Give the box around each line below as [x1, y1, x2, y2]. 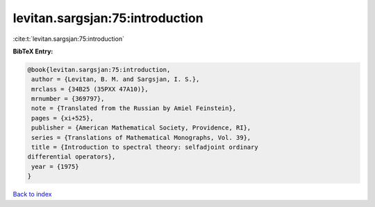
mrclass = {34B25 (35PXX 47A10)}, [31, 85, 149, 93]
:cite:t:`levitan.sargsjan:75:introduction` [12, 35, 125, 43]
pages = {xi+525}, [31, 114, 94, 122]
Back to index [12, 190, 52, 199]
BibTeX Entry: [12, 47, 53, 55]
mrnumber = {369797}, [31, 95, 105, 103]
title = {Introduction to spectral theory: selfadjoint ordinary [31, 143, 258, 152]
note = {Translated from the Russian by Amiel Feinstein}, [31, 105, 237, 112]
